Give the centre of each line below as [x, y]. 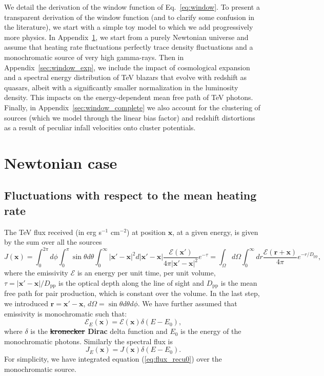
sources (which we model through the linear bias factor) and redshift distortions [130, 117]
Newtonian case [61, 162]
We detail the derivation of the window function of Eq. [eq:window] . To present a [132, 7]
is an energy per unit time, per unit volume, [146, 273]
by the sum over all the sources [53, 242]
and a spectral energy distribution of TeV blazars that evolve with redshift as [126, 77]
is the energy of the [211, 331]
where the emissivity [36, 273]
